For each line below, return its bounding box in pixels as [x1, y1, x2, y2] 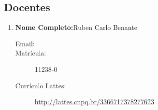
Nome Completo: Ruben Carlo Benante [15, 22, 137, 32]
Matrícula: [15, 48, 46, 58]
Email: [15, 38, 35, 48]
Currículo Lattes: [15, 80, 66, 90]
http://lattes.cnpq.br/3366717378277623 [34, 96, 154, 107]
